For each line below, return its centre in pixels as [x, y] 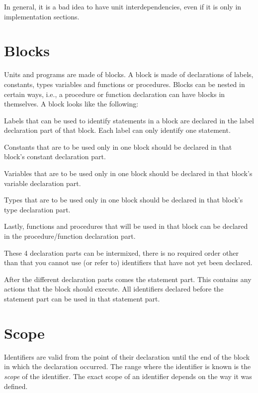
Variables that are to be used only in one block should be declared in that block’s [128, 173]
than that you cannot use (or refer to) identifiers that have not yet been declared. [128, 262]
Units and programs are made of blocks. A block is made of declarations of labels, [129, 74]
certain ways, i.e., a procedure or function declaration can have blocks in [115, 94]
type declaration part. [37, 209]
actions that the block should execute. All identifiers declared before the [114, 289]
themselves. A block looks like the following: [71, 104]
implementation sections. [42, 16]
